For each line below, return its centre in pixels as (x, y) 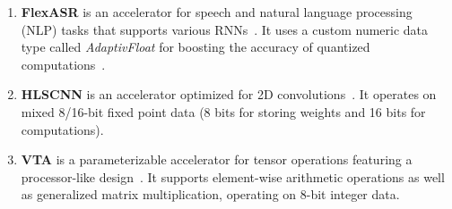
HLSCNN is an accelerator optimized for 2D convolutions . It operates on (229, 94)
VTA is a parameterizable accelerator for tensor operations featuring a (217, 159)
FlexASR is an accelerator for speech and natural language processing (217, 12)
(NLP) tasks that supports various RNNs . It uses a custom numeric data (225, 29)
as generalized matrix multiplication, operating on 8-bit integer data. (210, 194)
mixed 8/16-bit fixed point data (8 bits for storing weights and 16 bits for (223, 111)
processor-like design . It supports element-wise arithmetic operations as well (233, 176)
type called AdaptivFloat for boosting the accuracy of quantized (196, 47)
